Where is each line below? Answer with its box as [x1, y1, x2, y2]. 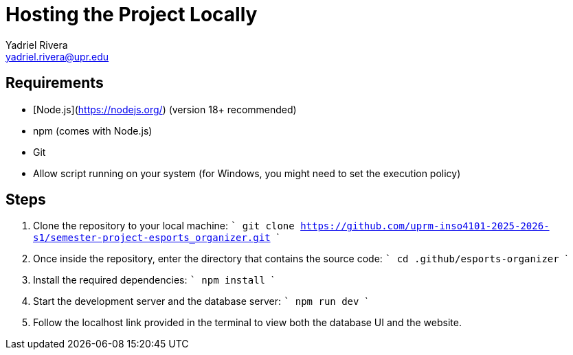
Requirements [5, 74, 104, 92]
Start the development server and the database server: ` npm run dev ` [33, 295, 368, 308]
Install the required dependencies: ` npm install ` [33, 274, 274, 286]
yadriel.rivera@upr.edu [5, 50, 109, 62]
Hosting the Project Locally [5, 3, 258, 26]
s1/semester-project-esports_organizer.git [33, 232, 271, 244]
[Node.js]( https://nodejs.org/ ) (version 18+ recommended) [33, 103, 297, 115]
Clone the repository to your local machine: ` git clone [33, 220, 295, 232]
